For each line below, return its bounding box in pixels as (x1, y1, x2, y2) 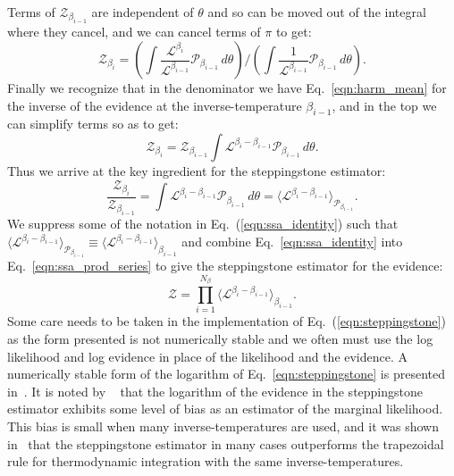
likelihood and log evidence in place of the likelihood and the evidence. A (7, 347, 408, 365)
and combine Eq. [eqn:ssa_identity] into (181, 232, 403, 251)
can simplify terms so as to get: (7, 114, 179, 133)
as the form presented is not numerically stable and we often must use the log (7, 330, 433, 347)
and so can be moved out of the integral (207, 3, 426, 21)
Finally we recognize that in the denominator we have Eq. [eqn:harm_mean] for (7, 79, 447, 96)
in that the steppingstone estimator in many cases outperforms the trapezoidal (7, 434, 444, 453)
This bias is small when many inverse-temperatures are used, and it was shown (7, 416, 440, 435)
